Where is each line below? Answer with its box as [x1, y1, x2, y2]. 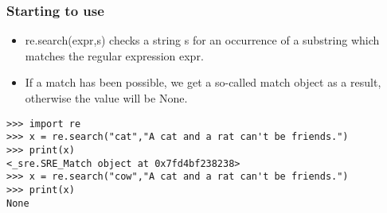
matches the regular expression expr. [25, 47, 204, 64]
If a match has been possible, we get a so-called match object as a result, [25, 74, 381, 91]
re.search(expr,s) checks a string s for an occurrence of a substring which [25, 32, 380, 48]
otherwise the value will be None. [25, 90, 188, 106]
